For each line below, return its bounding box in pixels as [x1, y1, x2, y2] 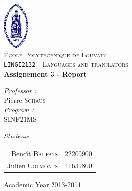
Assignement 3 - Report [4, 69, 87, 79]
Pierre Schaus [4, 95, 46, 105]
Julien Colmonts [7, 161, 58, 171]
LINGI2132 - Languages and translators [4, 59, 128, 69]
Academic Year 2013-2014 [4, 179, 81, 190]
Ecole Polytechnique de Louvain [4, 49, 106, 59]
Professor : [4, 85, 37, 95]
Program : [4, 104, 34, 114]
